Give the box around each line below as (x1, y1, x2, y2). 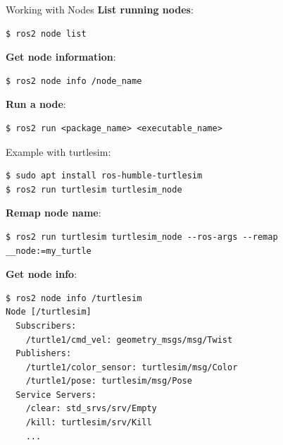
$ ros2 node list (6, 28, 87, 39)
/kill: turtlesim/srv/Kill (25, 417, 152, 428)
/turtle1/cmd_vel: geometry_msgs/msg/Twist (25, 334, 233, 345)
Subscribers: (15, 320, 77, 331)
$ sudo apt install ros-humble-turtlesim (6, 171, 203, 181)
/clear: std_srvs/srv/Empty (25, 403, 157, 414)
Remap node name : (6, 205, 101, 220)
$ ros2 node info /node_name (6, 75, 142, 86)
